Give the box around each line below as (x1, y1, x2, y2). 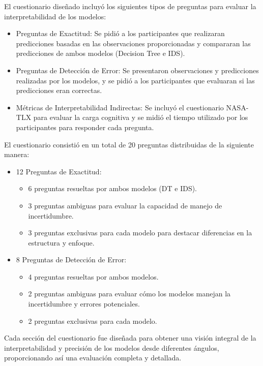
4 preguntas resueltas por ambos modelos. (28, 271, 159, 282)
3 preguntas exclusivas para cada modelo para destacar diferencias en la (28, 227, 252, 238)
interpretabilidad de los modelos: (4, 11, 106, 21)
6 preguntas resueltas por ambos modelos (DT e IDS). (28, 183, 197, 194)
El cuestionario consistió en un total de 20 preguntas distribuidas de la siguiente (4, 139, 254, 149)
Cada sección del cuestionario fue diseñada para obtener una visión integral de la (4, 332, 256, 343)
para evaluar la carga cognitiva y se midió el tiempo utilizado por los (33, 112, 248, 123)
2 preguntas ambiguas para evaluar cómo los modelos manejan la (28, 288, 231, 299)
